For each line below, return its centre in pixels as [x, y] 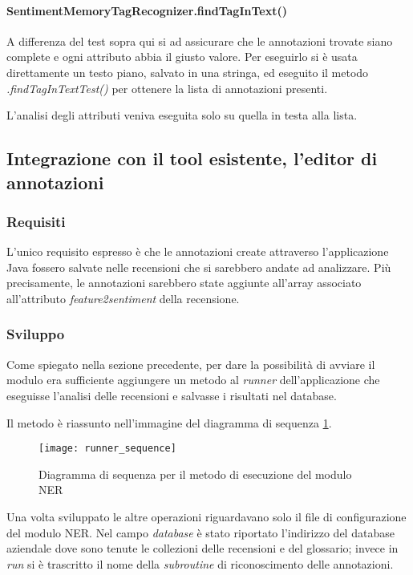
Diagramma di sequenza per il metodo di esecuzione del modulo [195, 474]
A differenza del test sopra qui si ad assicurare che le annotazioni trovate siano [200, 40]
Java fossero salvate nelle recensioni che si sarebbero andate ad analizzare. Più [199, 267]
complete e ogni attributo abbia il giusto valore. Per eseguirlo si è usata [182, 57]
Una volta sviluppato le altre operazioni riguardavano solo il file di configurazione [206, 516]
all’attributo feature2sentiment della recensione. [123, 298]
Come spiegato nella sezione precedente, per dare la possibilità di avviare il [191, 364]
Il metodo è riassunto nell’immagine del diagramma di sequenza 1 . [169, 422]
